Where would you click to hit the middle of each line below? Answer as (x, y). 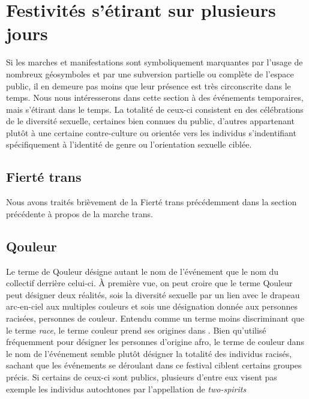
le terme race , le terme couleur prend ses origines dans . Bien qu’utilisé (136, 330)
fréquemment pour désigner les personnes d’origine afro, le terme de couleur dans (155, 342)
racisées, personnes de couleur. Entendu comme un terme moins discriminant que (155, 318)
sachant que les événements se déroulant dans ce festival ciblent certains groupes (154, 365)
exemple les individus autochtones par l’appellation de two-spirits (126, 388)
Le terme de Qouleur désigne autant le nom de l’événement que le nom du (142, 271)
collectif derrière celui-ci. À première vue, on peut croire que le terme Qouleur (149, 283)
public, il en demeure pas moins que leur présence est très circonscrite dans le (148, 85)
